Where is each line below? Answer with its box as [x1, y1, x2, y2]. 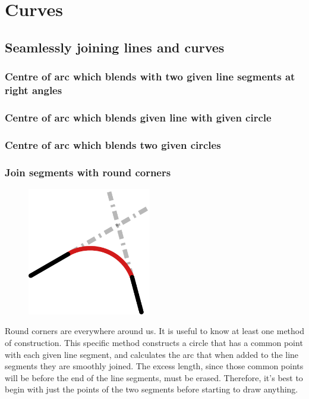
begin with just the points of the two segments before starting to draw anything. [5, 383, 298, 395]
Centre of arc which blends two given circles [5, 137, 221, 152]
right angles [5, 83, 62, 97]
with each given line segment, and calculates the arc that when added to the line [5, 348, 299, 360]
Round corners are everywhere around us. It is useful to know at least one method [5, 325, 305, 337]
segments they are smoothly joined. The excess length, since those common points [5, 360, 304, 372]
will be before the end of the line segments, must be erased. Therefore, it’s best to [5, 371, 303, 384]
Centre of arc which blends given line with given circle [5, 110, 272, 124]
